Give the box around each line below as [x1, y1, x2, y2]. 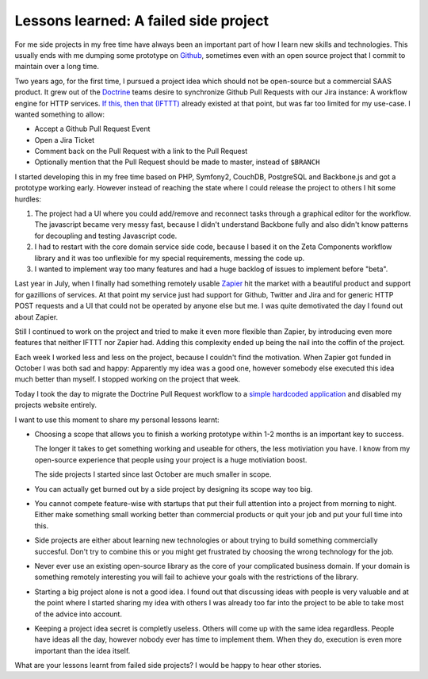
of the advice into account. [34, 609, 123, 619]
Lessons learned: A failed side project [14, 12, 269, 29]
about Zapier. [14, 312, 59, 321]
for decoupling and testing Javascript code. [34, 231, 178, 240]
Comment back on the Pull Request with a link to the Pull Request [34, 147, 248, 156]
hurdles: [14, 194, 42, 204]
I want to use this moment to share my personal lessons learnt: [14, 415, 220, 424]
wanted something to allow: [14, 109, 105, 119]
